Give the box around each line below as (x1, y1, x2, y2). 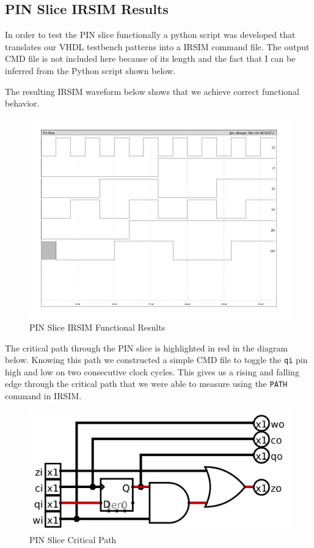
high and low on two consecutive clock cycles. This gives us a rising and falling (5, 365, 299, 378)
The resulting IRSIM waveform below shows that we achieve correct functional (5, 84, 299, 97)
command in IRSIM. (5, 389, 82, 402)
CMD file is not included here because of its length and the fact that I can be (5, 52, 296, 65)
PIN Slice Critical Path (29, 533, 117, 546)
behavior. (5, 97, 40, 110)
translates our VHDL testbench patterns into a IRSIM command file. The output (5, 40, 310, 53)
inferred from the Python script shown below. (5, 64, 175, 77)
